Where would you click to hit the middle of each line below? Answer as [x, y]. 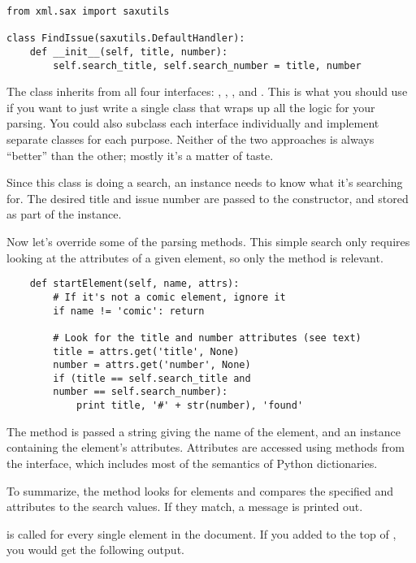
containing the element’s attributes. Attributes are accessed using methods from [206, 447]
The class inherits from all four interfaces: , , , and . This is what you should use [207, 91]
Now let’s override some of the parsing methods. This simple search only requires [208, 242]
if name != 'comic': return [129, 311]
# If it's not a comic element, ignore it [169, 297]
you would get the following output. [95, 550]
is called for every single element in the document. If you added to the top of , [201, 533]
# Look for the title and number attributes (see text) [207, 338]
